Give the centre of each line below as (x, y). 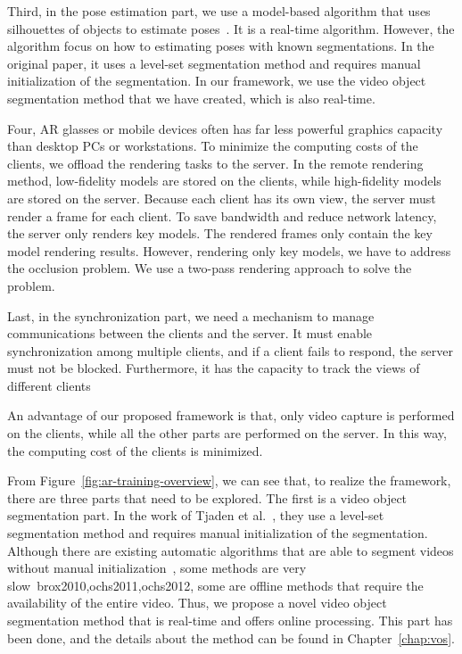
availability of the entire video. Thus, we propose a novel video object (197, 603)
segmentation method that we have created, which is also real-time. (191, 98)
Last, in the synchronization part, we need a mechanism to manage (191, 315)
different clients (49, 385)
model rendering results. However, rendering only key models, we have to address (229, 250)
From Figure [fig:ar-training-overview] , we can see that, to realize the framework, (229, 480)
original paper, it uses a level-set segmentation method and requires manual (214, 63)
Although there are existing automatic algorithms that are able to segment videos (231, 550)
